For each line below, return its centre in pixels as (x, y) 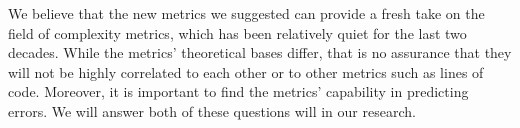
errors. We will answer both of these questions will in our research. (212, 110)
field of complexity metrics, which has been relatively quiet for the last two (237, 32)
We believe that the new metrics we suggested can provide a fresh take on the (246, 13)
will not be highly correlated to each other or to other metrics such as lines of (246, 71)
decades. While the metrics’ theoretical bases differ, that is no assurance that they (260, 52)
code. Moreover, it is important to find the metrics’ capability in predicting (238, 91)
